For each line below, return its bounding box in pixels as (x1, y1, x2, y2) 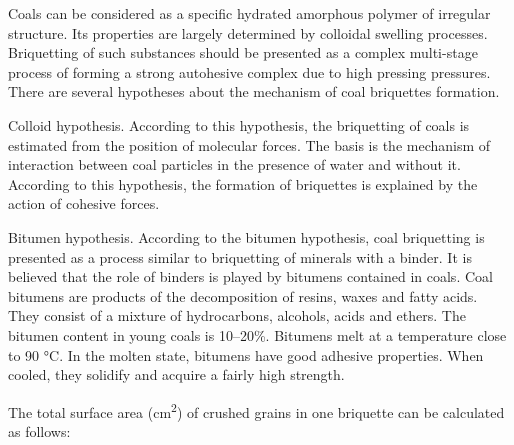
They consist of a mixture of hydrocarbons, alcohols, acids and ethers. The (8, 305, 466, 326)
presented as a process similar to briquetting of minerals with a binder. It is (8, 246, 472, 267)
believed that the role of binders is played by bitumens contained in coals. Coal (8, 266, 493, 287)
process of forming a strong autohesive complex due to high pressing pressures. (8, 61, 491, 82)
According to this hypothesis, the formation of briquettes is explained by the (8, 173, 478, 194)
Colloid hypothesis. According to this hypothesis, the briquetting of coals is (8, 114, 470, 135)
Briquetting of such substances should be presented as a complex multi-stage (8, 42, 478, 63)
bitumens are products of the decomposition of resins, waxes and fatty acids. (8, 285, 478, 306)
